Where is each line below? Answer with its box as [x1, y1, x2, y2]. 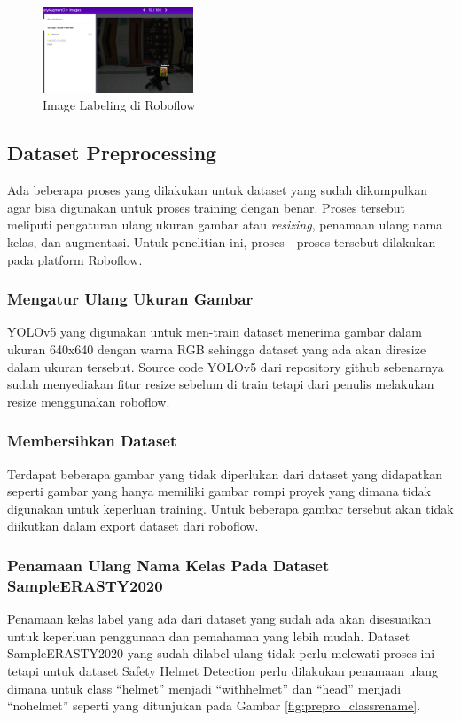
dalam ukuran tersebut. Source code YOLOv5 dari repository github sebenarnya [7, 357, 444, 376]
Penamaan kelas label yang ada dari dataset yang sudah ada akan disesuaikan [7, 609, 432, 628]
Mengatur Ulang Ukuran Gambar [7, 288, 254, 310]
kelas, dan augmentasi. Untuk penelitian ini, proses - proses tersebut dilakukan [7, 233, 436, 252]
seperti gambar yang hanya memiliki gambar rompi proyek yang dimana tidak [7, 482, 431, 500]
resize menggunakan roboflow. [7, 392, 170, 410]
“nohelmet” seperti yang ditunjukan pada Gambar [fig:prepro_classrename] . [7, 696, 421, 715]
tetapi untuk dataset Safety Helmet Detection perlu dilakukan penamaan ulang [7, 661, 439, 679]
